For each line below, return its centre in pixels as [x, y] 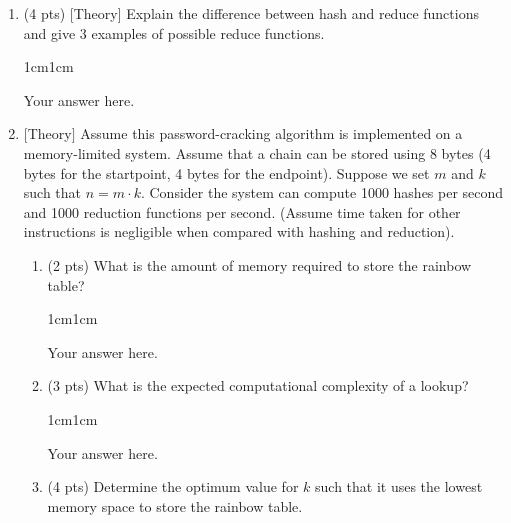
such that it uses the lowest [399, 486]
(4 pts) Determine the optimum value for [173, 486]
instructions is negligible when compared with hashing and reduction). [239, 231]
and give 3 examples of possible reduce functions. [174, 32]
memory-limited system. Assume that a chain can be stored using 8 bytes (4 [257, 152]
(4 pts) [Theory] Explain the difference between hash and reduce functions [251, 13]
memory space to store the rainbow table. [175, 505]
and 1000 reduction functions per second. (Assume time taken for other [242, 211]
